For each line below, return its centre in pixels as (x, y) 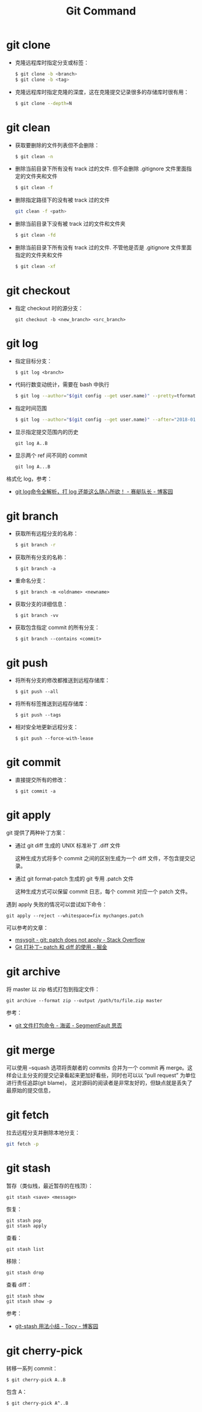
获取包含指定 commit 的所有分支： (57, 628)
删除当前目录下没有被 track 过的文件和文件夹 (70, 224)
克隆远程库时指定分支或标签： (52, 62)
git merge (31, 1050)
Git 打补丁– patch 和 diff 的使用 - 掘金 (61, 947)
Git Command (101, 11)
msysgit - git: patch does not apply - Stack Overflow (80, 940)
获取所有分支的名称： (41, 557)
